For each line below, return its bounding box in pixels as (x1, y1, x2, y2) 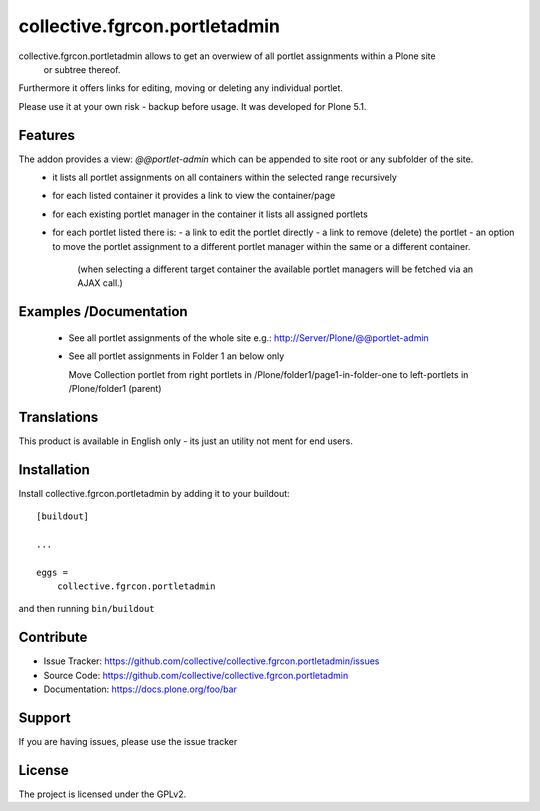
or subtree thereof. (43, 63, 121, 75)
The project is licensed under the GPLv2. (18, 788, 187, 800)
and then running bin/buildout (18, 603, 155, 615)
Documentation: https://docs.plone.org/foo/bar (43, 683, 237, 695)
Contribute (18, 629, 88, 646)
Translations (18, 408, 99, 425)
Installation (18, 461, 90, 478)
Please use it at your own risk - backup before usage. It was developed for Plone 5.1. (18, 100, 367, 112)
